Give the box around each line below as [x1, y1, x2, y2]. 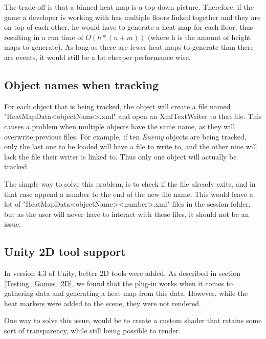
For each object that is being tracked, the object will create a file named [4, 101, 231, 111]
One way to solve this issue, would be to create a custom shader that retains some [4, 315, 262, 326]
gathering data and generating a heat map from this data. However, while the [4, 288, 248, 298]
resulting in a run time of [4, 31, 83, 42]
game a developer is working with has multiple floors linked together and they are [4, 11, 261, 22]
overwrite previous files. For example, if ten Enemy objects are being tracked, [4, 131, 247, 142]
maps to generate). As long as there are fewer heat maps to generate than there [4, 42, 254, 52]
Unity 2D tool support [4, 244, 126, 260]
